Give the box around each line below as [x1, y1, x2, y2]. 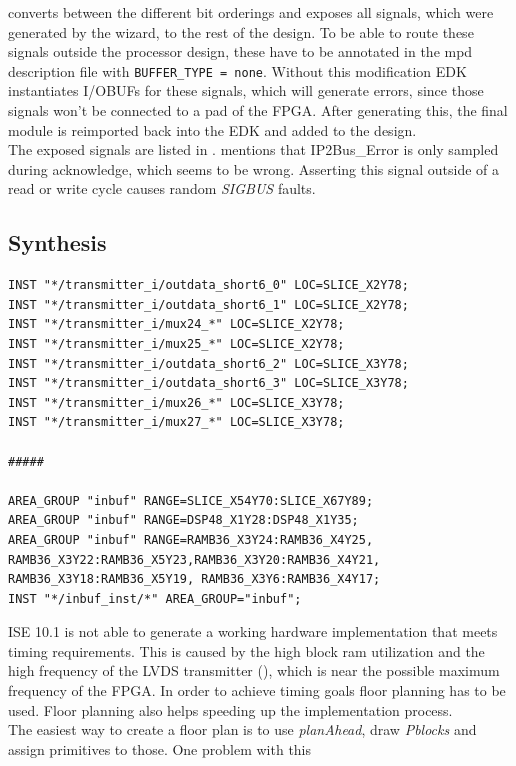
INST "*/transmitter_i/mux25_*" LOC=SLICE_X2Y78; [8, 336, 345, 351]
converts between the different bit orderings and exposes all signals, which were [8, 2, 494, 22]
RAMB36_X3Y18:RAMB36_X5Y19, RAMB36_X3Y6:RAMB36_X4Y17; [8, 572, 381, 587]
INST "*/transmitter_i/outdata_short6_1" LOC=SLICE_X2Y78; [8, 297, 409, 312]
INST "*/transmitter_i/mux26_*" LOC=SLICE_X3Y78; [8, 395, 345, 410]
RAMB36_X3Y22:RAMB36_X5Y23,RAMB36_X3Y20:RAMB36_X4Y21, [8, 552, 381, 567]
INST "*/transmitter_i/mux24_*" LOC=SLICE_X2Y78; [8, 317, 345, 332]
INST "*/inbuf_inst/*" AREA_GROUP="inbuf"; [8, 591, 302, 606]
